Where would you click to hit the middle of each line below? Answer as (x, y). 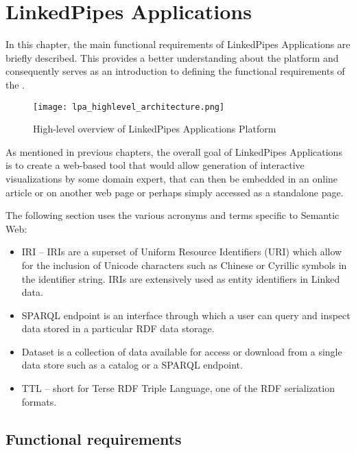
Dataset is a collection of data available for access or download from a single (182, 351)
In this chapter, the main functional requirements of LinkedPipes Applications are (178, 44)
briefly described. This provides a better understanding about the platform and (172, 57)
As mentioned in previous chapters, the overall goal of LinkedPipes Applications (174, 151)
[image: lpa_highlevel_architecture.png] (129, 107)
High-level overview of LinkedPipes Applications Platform (155, 129)
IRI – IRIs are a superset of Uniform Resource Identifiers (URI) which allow (182, 252)
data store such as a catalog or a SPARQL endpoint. (132, 365)
